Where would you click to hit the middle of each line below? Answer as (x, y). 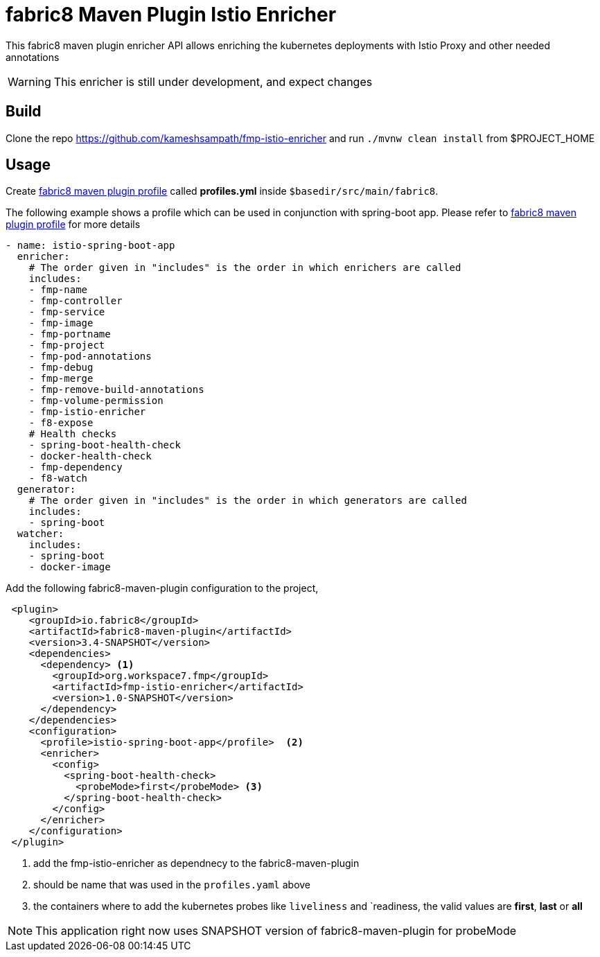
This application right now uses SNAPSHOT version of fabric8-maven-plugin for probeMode (276, 931)
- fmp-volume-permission (96, 401)
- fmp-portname (70, 334)
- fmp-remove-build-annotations (116, 390)
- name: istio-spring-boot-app (90, 246)
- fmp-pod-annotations (90, 357)
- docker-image (70, 567)
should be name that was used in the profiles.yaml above (172, 885)
